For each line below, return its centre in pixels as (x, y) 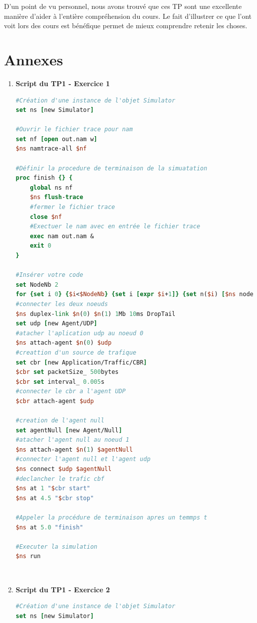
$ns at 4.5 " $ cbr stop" (55, 498)
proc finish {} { (44, 178)
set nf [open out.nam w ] (56, 139)
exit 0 (41, 246)
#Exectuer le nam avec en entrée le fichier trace (115, 227)
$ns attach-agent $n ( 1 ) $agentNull (74, 449)
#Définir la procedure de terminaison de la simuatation (111, 168)
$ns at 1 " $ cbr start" (53, 489)
